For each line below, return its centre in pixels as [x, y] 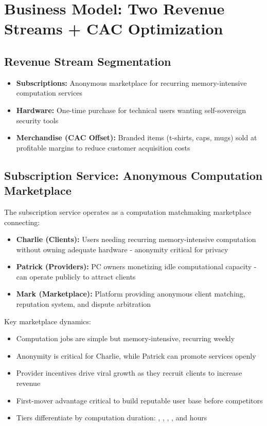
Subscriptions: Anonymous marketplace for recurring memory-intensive [131, 82]
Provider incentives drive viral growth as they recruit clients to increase [129, 373]
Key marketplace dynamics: [48, 321]
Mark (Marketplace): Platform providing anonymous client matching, [131, 294]
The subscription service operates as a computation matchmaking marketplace [128, 211]
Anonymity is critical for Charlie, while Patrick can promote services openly [136, 355]
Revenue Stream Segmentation [88, 61]
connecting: [22, 222]
